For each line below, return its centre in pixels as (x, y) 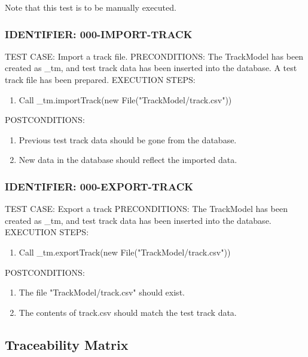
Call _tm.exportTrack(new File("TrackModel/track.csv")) (125, 252)
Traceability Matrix (67, 344)
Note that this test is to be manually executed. (91, 7)
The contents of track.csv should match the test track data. (128, 312)
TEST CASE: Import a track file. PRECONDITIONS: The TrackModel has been (154, 56)
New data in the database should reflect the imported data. (128, 160)
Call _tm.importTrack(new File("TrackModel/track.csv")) (125, 99)
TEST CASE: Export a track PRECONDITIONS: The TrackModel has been (146, 209)
